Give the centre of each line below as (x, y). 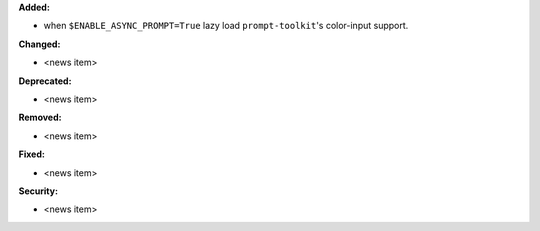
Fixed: (31, 154)
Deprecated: (45, 81)
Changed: (39, 44)
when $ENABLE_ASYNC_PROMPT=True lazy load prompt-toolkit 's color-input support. (226, 26)
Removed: (40, 117)
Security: (38, 191)
